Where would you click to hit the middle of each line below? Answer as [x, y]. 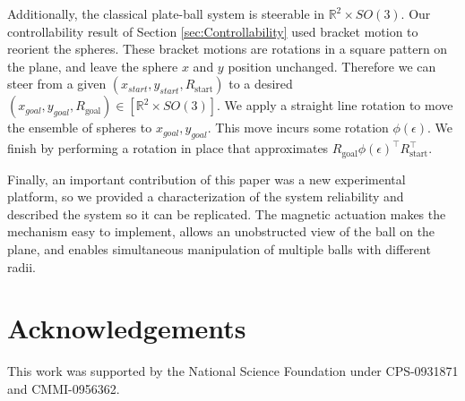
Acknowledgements [127, 328]
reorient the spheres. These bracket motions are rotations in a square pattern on [228, 49]
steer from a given [57, 84]
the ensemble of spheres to [80, 128]
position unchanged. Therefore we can [332, 66]
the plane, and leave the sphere [93, 66]
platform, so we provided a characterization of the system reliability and [206, 196]
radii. [22, 266]
